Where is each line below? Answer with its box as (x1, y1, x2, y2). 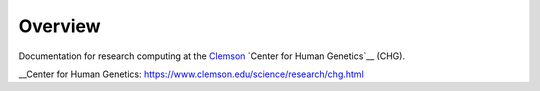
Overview (18, 15, 101, 37)
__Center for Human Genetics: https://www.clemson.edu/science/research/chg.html (18, 68, 364, 80)
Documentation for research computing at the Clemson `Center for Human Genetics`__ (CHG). (18, 50, 405, 62)
